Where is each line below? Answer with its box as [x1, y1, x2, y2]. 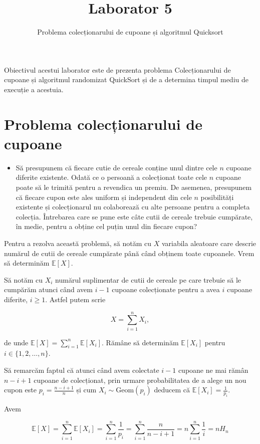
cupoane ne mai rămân [178, 365, 248, 375]
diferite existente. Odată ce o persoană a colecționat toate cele [16, 172, 207, 182]
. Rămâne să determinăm [102, 337, 179, 347]
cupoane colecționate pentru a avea [112, 284, 220, 295]
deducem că [154, 384, 190, 395]
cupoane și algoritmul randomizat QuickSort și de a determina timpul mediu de [4, 74, 248, 85]
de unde [4, 337, 29, 347]
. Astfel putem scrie [45, 294, 106, 304]
